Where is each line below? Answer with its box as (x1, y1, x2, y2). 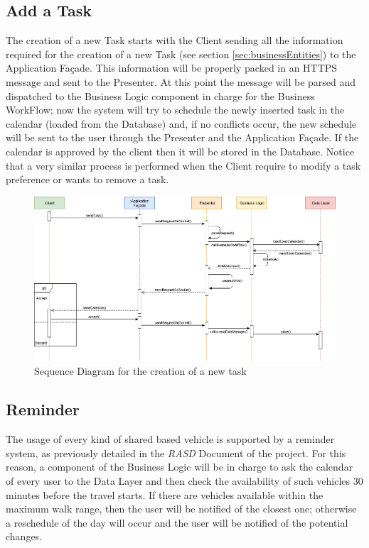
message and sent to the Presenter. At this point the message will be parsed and (6, 74, 356, 89)
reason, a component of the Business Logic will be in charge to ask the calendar (6, 459, 353, 474)
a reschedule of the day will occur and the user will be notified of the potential (6, 515, 348, 530)
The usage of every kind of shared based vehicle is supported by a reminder (6, 432, 335, 446)
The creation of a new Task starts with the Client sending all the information (6, 33, 343, 48)
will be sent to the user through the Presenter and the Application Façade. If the (6, 130, 359, 145)
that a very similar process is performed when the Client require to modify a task (6, 158, 361, 172)
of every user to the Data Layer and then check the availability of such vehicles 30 (6, 473, 363, 488)
